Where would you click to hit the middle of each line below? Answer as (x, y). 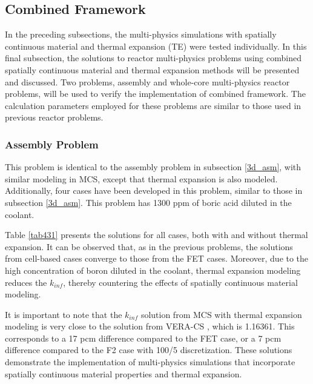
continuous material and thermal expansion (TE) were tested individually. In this (156, 46)
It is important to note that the (64, 314)
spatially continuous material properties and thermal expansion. (124, 373)
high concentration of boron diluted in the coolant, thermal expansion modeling (153, 270)
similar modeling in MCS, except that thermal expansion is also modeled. (141, 178)
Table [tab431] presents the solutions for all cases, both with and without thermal (156, 235)
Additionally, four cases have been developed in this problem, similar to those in (154, 190)
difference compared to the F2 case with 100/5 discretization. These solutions (149, 350)
